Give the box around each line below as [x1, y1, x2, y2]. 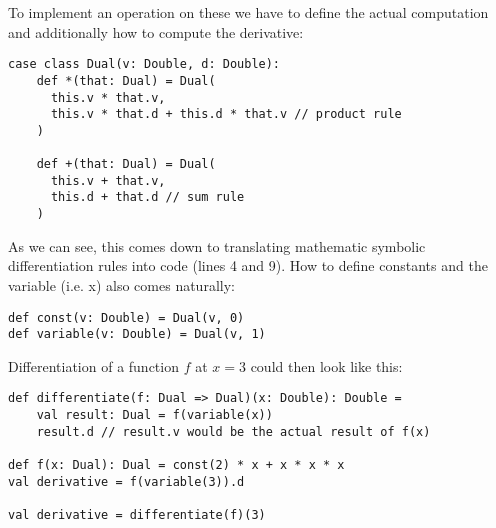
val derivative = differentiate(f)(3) [8, 508, 266, 523]
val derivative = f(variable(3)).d [8, 474, 245, 489]
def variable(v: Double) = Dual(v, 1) [8, 327, 266, 342]
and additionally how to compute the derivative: [8, 21, 304, 42]
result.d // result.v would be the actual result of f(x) [36, 424, 431, 439]
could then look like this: [250, 355, 403, 376]
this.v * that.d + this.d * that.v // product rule [50, 107, 402, 122]
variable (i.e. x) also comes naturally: [8, 274, 235, 295]
